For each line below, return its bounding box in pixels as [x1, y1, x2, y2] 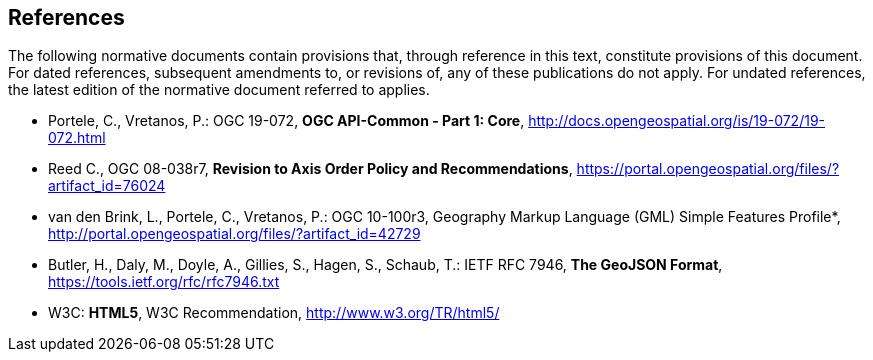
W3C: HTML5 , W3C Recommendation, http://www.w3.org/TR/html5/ [48, 304, 500, 322]
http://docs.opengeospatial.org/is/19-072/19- [528, 112, 826, 130]
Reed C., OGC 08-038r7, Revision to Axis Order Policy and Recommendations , [48, 160, 573, 178]
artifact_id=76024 [48, 177, 166, 195]
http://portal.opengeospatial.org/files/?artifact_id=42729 [48, 225, 421, 243]
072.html [48, 129, 106, 147]
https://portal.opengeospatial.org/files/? [576, 160, 840, 178]
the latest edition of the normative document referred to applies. [8, 81, 430, 99]
